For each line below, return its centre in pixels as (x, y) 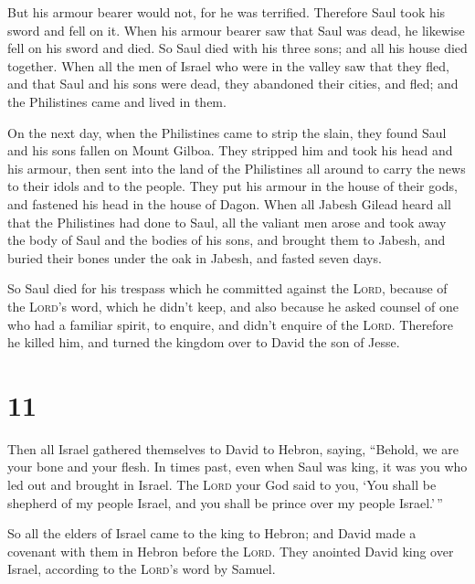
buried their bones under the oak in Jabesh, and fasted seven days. (195, 257)
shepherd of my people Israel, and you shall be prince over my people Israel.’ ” (225, 502)
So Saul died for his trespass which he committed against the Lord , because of (227, 288)
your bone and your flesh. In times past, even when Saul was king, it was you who (237, 467)
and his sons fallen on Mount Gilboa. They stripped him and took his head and (230, 150)
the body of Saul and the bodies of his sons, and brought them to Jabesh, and (227, 240)
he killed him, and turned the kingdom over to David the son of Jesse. (204, 342)
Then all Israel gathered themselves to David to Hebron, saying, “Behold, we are (233, 448)
